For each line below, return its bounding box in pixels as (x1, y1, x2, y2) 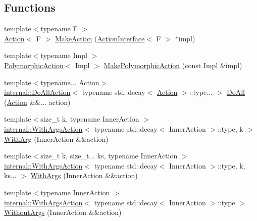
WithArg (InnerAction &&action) (4, 133, 109, 144)
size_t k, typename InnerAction (40, 114, 139, 124)
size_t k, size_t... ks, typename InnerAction (40, 150, 178, 161)
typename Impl (40, 50, 87, 61)
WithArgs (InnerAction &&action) (30, 170, 138, 181)
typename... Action (40, 77, 99, 87)
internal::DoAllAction (4, 87, 71, 97)
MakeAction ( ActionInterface (55, 33, 145, 43)
